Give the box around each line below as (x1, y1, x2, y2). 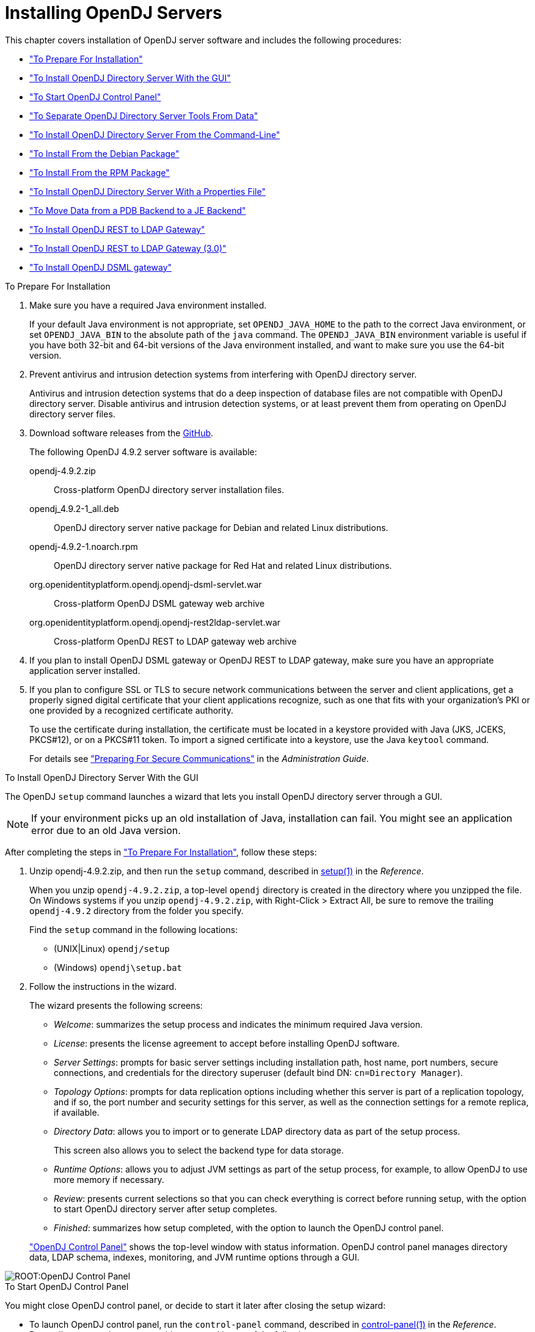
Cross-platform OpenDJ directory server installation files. (54, 484, 285, 495)
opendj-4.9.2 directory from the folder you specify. (29, 905, 244, 916)
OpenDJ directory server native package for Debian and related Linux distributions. (54, 522, 388, 533)
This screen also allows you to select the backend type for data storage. (54, 1144, 344, 1155)
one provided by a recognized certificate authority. (29, 704, 234, 715)
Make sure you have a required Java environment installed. (29, 299, 267, 310)
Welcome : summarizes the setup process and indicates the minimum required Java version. (54, 1019, 423, 1030)
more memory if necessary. (54, 1174, 164, 1185)
